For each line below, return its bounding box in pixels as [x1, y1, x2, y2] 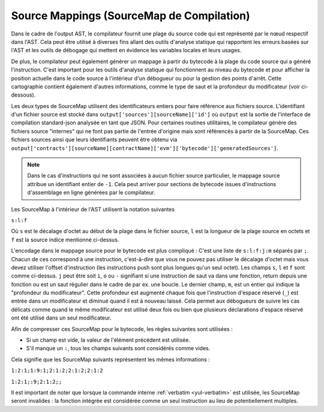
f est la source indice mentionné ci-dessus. [11, 236, 119, 243]
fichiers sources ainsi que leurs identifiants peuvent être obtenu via [11, 136, 178, 144]
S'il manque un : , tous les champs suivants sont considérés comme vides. [26, 345, 211, 352]
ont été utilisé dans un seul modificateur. [11, 314, 112, 321]
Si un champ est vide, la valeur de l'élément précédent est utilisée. [26, 336, 190, 344]
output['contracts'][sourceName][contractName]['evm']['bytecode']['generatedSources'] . [11, 144, 279, 151]
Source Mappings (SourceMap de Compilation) [11, 9, 250, 22]
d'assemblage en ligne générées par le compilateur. [27, 189, 155, 196]
